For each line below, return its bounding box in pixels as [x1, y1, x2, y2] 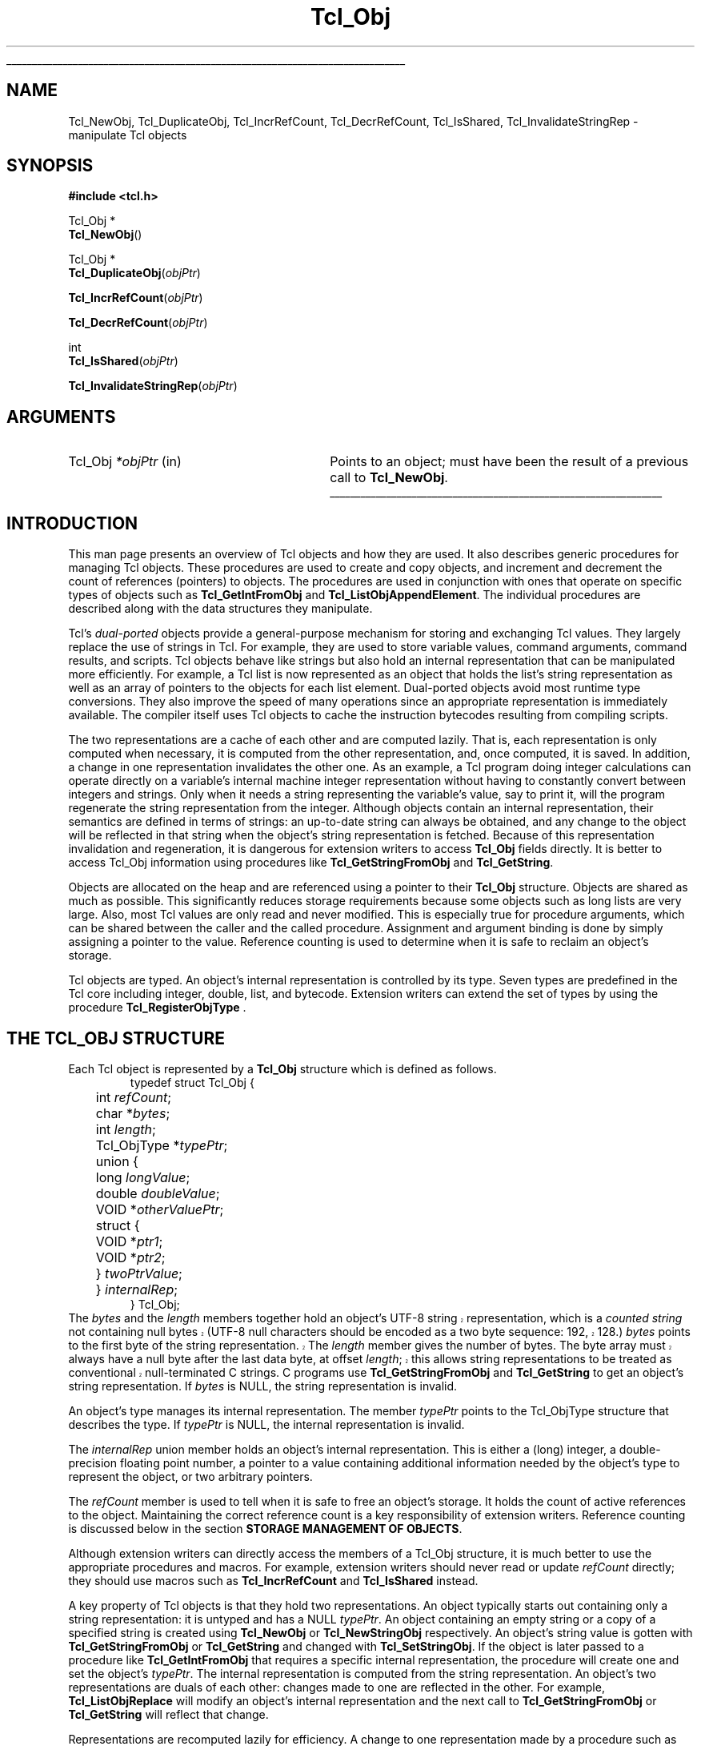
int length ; [95, 1120, 156, 1137]
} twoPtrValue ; [95, 1265, 182, 1281]
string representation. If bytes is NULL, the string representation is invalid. [68, 1378, 458, 1393]
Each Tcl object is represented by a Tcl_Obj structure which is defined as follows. [68, 1061, 497, 1076]
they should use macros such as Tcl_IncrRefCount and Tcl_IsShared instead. [68, 1573, 479, 1587]
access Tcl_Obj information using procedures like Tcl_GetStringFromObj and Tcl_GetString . [68, 855, 554, 870]
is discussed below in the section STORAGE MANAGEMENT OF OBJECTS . [68, 1521, 463, 1535]
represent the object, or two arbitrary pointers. [68, 1469, 313, 1483]
